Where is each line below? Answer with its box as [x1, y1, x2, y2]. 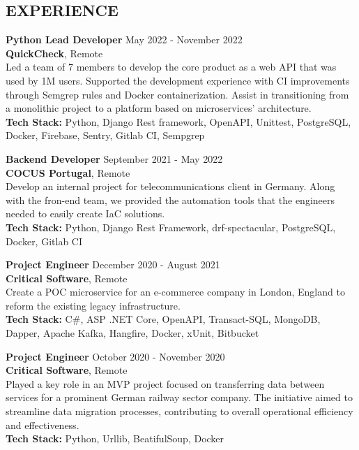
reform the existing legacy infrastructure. [6, 298, 181, 312]
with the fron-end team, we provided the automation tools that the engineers [6, 192, 335, 207]
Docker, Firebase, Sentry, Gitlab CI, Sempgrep [6, 128, 205, 143]
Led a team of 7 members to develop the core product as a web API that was [6, 59, 337, 74]
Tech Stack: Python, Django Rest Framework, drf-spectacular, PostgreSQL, [6, 219, 336, 234]
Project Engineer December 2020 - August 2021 [6, 257, 220, 272]
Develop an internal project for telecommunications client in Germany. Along [6, 179, 335, 194]
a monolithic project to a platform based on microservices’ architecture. [6, 101, 312, 115]
